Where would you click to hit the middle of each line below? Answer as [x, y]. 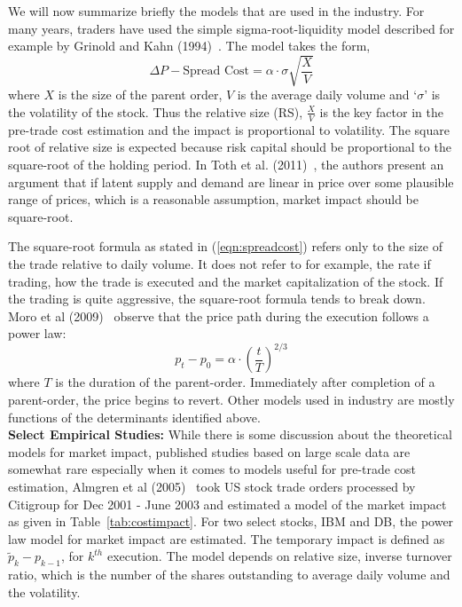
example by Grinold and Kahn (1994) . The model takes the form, [189, 46]
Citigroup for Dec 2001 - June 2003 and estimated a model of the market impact [227, 504]
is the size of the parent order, [140, 95]
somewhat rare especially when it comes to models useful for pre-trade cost [212, 469]
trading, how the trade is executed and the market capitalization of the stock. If [226, 281]
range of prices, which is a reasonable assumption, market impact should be [213, 199]
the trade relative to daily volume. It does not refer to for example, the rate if [219, 263]
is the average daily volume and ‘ [327, 95]
